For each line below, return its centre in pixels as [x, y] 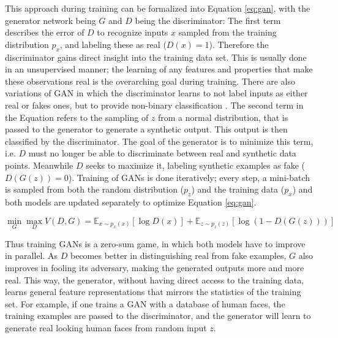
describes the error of [45, 32]
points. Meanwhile [39, 165]
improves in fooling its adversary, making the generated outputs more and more [155, 267]
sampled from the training [227, 32]
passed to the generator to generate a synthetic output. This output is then [146, 129]
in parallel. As [32, 255]
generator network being [51, 20]
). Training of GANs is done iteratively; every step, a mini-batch [189, 177]
